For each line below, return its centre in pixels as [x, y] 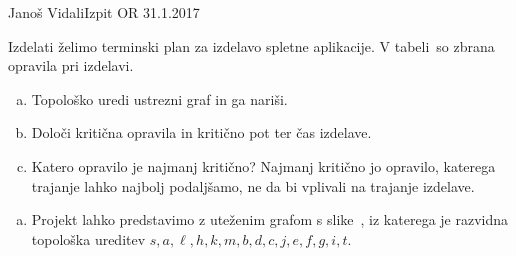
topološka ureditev [88, 238]
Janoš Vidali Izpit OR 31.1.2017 [104, 12]
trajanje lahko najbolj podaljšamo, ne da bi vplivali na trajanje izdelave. [253, 185]
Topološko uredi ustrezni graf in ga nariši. [159, 98]
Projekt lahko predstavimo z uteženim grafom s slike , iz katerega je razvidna [270, 219]
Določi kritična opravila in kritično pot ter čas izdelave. [201, 132]
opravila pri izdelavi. [71, 65]
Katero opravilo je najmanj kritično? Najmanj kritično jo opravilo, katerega [263, 165]
